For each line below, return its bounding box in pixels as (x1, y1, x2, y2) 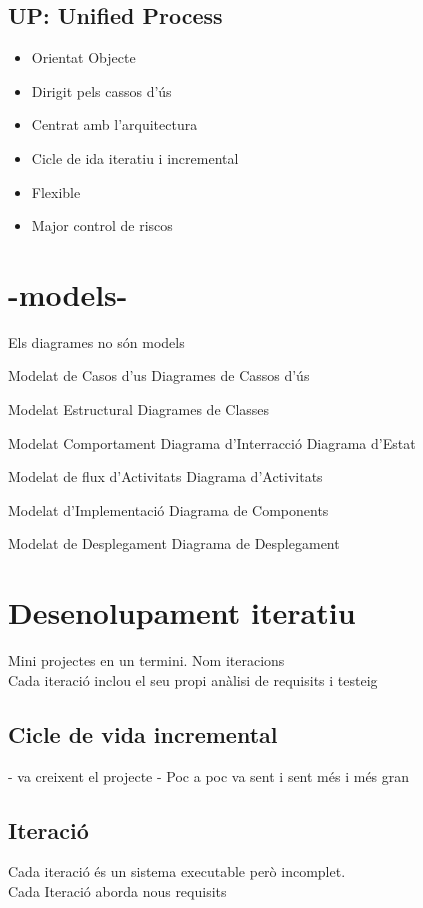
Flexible (31, 181, 81, 202)
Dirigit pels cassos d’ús (31, 80, 172, 101)
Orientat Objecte (31, 47, 136, 68)
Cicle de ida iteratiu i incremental (31, 147, 239, 168)
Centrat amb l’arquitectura (31, 114, 198, 135)
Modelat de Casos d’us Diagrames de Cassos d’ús (8, 365, 310, 386)
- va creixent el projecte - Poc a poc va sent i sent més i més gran (8, 765, 410, 786)
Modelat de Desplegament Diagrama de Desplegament (8, 533, 340, 554)
